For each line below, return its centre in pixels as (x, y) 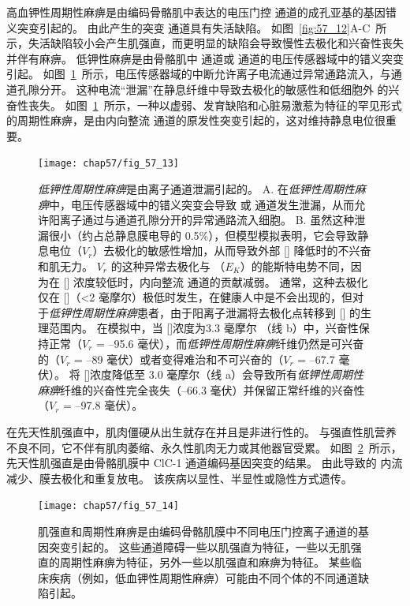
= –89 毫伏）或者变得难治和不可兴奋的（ (179, 359)
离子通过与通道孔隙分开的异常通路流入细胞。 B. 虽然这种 (207, 220)
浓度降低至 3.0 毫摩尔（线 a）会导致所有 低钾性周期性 (227, 374)
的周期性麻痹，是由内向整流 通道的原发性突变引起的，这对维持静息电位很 (196, 120)
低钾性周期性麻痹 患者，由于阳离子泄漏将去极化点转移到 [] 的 (205, 312)
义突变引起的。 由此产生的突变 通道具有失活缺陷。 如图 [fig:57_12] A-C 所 (197, 27)
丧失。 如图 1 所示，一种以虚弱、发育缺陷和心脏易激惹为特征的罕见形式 (215, 105)
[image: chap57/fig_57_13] (108, 164)
